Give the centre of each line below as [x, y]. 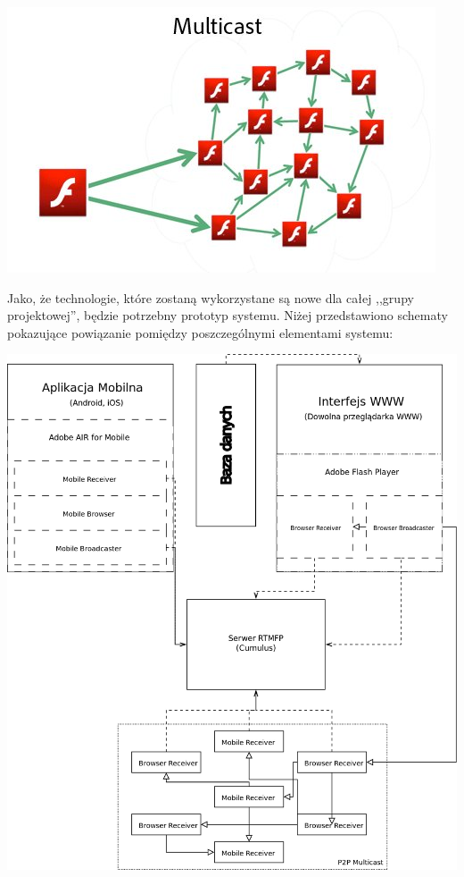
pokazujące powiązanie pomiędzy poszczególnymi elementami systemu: [200, 332]
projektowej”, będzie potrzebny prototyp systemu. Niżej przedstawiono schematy [228, 315]
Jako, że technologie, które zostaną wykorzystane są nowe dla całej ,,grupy [211, 297]
